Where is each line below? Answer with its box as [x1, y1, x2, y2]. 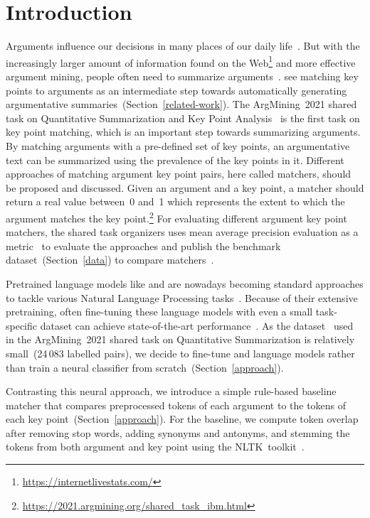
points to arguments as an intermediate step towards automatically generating [6, 82, 347, 97]
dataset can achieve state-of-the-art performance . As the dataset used [40, 318, 354, 333]
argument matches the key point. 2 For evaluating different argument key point [6, 208, 347, 225]
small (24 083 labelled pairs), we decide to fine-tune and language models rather [6, 345, 355, 360]
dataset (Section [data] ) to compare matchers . [6, 252, 214, 267]
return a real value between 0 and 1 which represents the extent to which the [6, 194, 345, 209]
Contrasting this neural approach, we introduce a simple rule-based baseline [6, 384, 337, 399]
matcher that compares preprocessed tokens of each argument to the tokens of [6, 397, 347, 412]
